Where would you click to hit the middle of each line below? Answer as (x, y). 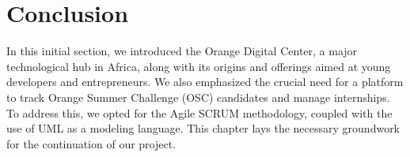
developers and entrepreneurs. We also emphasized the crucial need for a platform (205, 82)
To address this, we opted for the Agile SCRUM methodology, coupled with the (199, 112)
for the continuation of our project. (91, 143)
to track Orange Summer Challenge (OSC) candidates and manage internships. (198, 97)
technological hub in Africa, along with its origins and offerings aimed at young (199, 66)
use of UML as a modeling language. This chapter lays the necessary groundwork (203, 128)
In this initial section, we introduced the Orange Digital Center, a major (182, 51)
